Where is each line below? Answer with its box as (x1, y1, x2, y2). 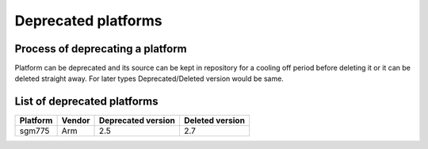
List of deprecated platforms (14, 95, 159, 109)
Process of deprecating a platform (14, 42, 188, 55)
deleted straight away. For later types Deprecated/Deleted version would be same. (14, 74, 285, 83)
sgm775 (19, 125, 50, 136)
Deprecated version (98, 115, 176, 126)
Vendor (61, 115, 90, 126)
